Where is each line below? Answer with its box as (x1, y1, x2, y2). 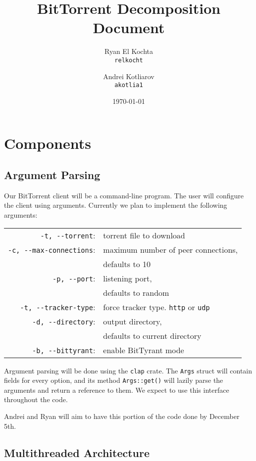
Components (4, 133, 91, 153)
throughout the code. (4, 394, 68, 405)
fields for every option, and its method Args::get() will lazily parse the (4, 375, 223, 385)
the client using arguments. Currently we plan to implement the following (4, 200, 227, 210)
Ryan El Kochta (104, 46, 153, 56)
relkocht (114, 56, 143, 64)
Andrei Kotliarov (103, 71, 154, 81)
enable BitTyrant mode (103, 344, 184, 356)
